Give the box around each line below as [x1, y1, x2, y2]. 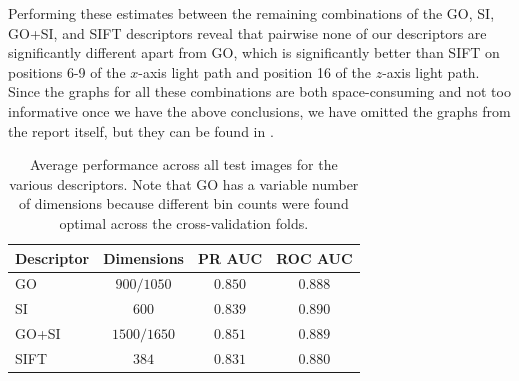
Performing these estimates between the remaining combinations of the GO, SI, [8, 3, 495, 23]
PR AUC [197, 247, 263, 268]
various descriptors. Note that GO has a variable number [9, 173, 359, 194]
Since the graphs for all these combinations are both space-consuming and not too [8, 81, 511, 102]
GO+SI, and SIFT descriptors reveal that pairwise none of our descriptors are [8, 22, 487, 43]
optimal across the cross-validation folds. [59, 212, 309, 233]
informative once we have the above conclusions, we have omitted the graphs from [8, 100, 511, 121]
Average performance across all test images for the [29, 154, 338, 175]
